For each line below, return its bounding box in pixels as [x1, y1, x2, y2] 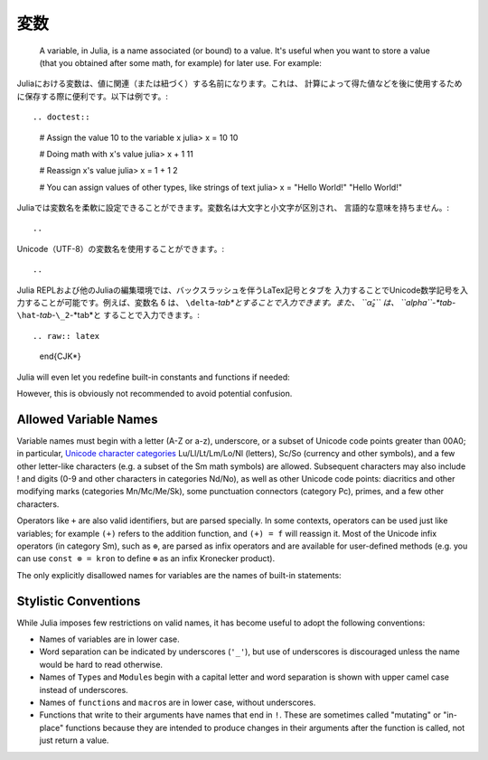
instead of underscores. [39, 684, 128, 695]
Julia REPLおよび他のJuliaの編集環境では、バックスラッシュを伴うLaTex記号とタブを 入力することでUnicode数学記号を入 [16, 285, 469, 296]
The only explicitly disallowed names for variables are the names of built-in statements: [16, 569, 343, 580]
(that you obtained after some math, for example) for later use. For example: [39, 57, 323, 68]
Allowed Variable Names [16, 411, 158, 427]
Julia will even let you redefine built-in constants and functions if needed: [16, 371, 290, 382]
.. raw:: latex [33, 331, 100, 341]
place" [39, 722, 64, 733]
